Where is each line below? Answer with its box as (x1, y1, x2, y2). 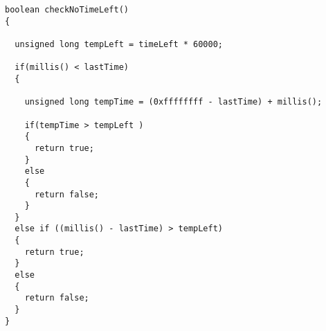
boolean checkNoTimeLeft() (5, 5, 129, 15)
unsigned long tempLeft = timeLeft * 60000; (15, 39, 223, 49)
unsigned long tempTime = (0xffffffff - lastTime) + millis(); (24, 97, 323, 107)
